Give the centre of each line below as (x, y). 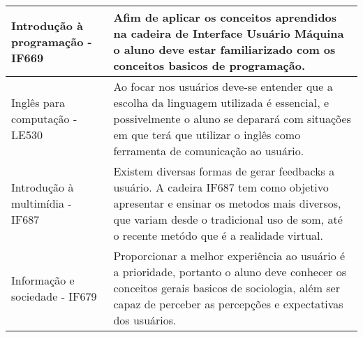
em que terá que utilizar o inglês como (207, 135)
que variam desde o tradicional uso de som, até (228, 219)
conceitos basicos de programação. (209, 65)
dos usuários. (145, 320)
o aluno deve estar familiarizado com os (224, 49)
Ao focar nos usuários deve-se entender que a (223, 86)
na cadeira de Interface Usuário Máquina (229, 33)
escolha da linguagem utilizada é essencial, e (221, 102)
